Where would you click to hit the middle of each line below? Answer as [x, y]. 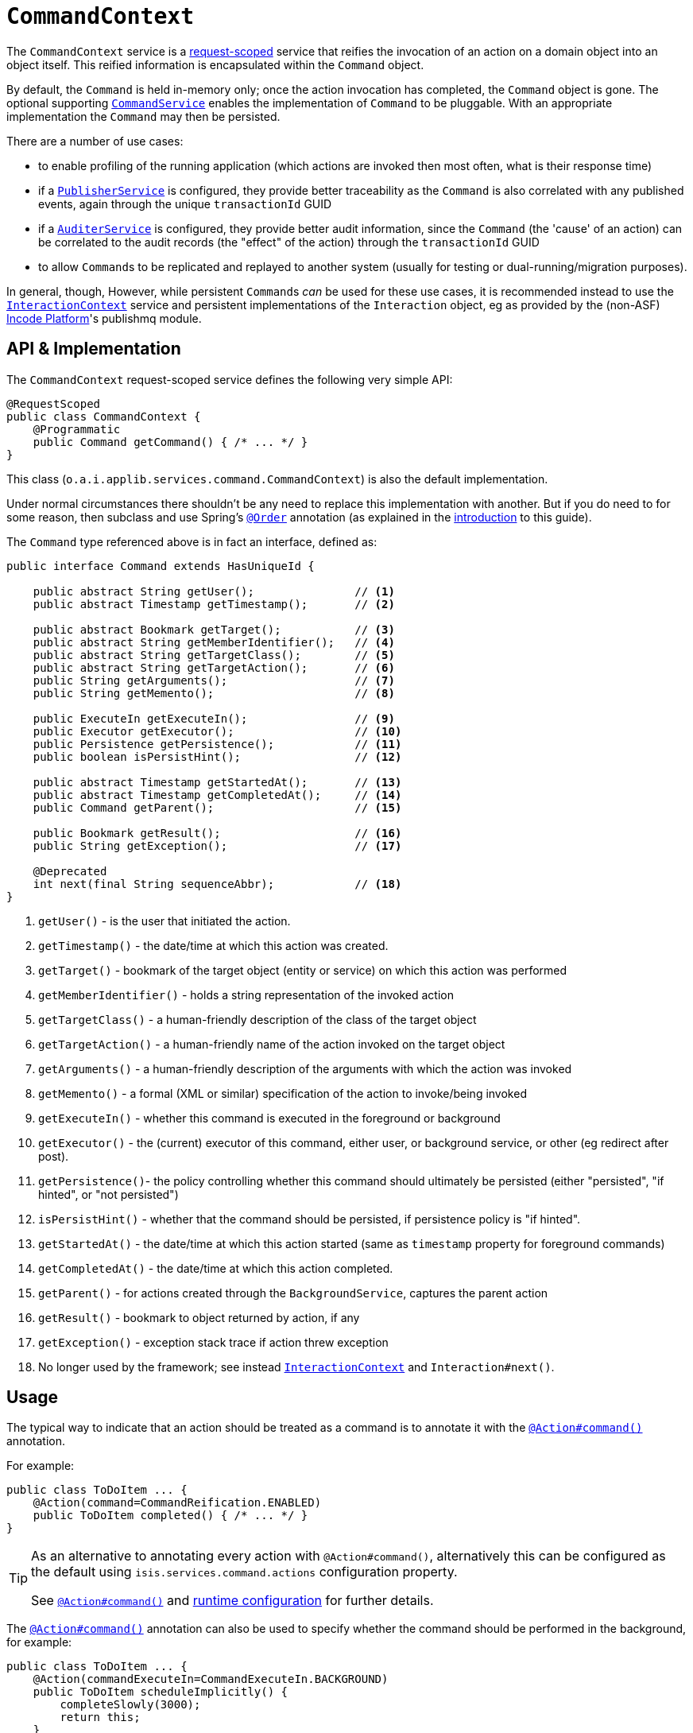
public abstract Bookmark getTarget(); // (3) [214, 629]
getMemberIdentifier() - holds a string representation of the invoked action [246, 994]
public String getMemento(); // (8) [214, 693]
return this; [100, 1717]
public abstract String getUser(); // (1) [214, 591]
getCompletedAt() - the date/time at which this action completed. [216, 1268]
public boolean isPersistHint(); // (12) [217, 756]
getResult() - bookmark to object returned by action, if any [199, 1317]
